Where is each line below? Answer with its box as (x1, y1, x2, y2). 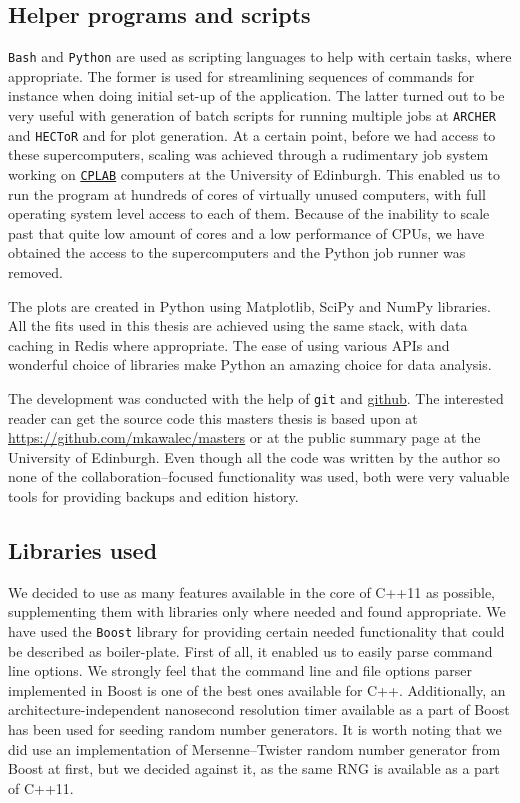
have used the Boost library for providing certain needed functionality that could (8, 620, 505, 641)
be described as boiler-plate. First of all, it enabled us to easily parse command (8, 640, 493, 661)
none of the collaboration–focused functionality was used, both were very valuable (8, 466, 510, 487)
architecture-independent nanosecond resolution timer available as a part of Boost (8, 699, 510, 720)
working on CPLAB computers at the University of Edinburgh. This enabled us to (8, 163, 500, 184)
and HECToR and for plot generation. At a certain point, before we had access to (8, 124, 496, 145)
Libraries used (8, 534, 158, 565)
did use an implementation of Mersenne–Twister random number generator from (8, 738, 501, 759)
